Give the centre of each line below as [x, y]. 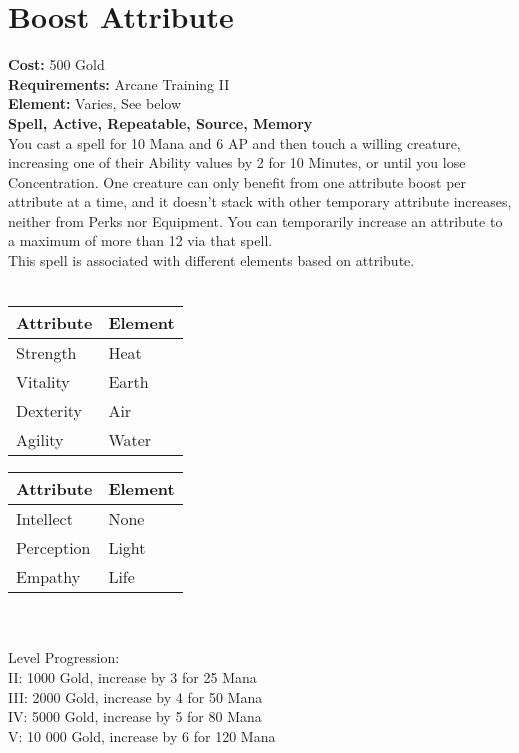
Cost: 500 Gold [56, 64]
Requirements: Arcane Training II [119, 83]
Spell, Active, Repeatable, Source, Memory [160, 122]
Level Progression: [64, 657]
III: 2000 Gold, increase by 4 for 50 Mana [135, 696]
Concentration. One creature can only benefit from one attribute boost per [237, 181]
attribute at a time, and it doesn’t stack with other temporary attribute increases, [260, 201]
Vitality [43, 382]
